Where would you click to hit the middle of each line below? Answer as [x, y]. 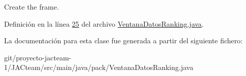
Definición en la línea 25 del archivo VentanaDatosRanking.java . [104, 23]
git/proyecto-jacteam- [38, 57]
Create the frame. [32, 7]
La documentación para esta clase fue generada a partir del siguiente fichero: [124, 41]
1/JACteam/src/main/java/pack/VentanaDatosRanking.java [99, 67]
